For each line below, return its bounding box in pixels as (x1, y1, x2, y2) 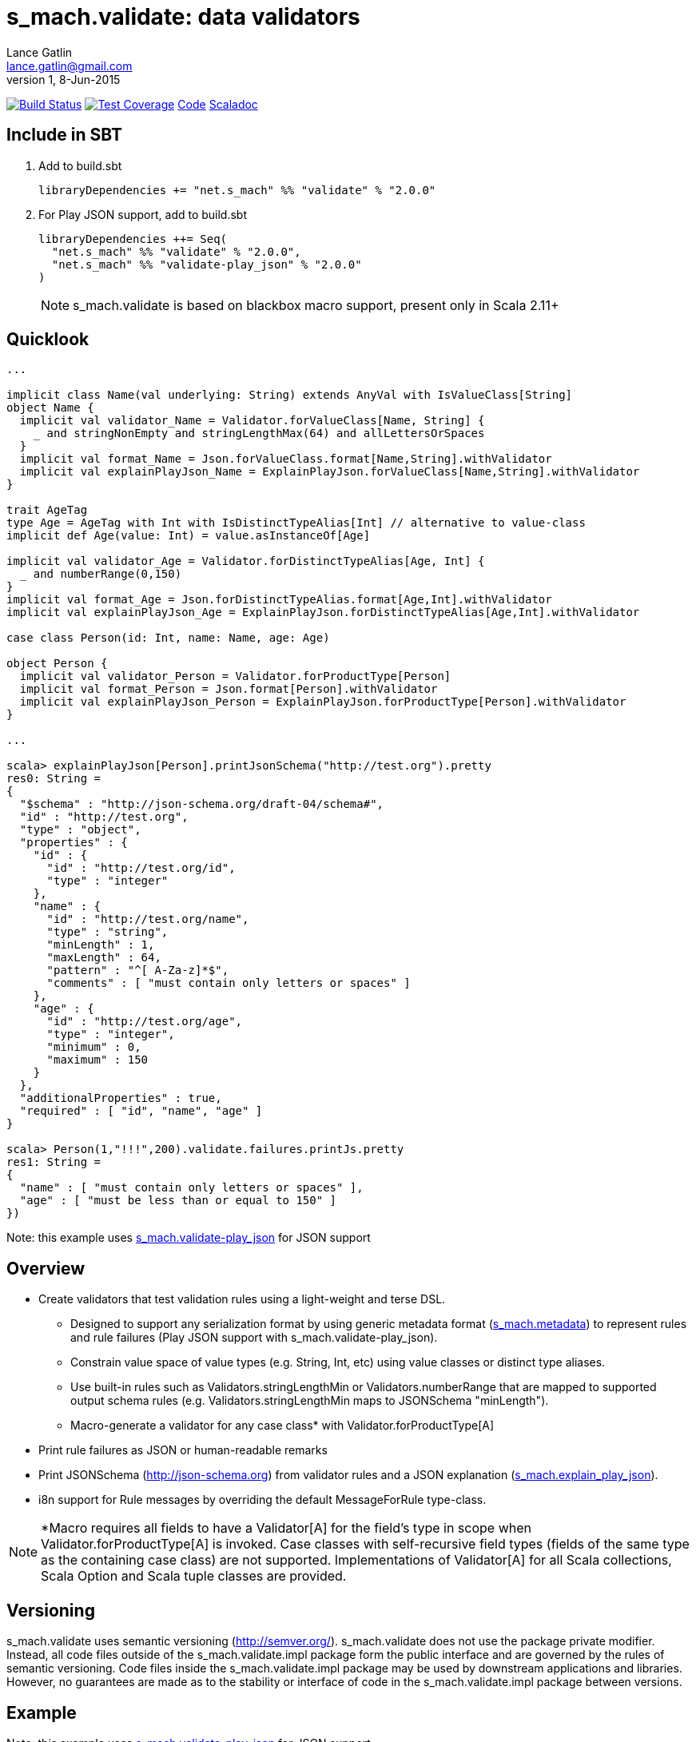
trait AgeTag (6, 503, 88, 517)
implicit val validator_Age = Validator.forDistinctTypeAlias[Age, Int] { (6, 555, 485, 568)
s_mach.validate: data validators (6, 3, 360, 30)
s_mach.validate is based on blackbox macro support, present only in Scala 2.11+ (73, 296, 559, 313)
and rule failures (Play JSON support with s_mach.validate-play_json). (70, 1330, 438, 1345)
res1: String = (6, 1155, 101, 1169)
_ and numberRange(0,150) (19, 567, 182, 581)
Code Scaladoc (177, 97, 258, 111)
